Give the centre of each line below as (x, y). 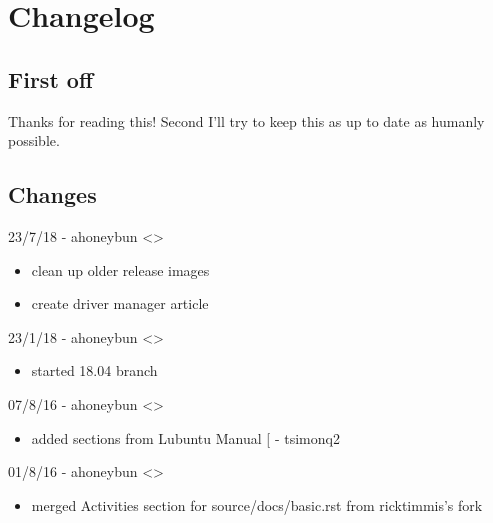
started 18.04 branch (94, 370)
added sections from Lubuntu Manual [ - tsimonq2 (185, 437)
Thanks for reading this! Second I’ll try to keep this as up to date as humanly (246, 120)
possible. (34, 140)
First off (50, 78)
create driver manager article (120, 303)
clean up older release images (120, 269)
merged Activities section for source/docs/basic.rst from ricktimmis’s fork (257, 504)
